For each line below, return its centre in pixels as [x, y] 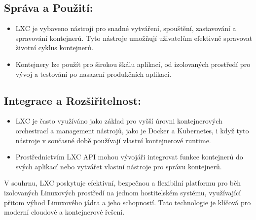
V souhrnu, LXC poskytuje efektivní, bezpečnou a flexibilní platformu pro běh [123, 183]
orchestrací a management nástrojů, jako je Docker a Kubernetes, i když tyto [132, 130]
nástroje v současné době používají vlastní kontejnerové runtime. [113, 140]
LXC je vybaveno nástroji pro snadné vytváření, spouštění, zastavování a [126, 28]
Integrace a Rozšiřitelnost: [73, 100]
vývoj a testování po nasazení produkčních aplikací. [93, 74]
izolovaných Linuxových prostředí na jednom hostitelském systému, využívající [123, 192]
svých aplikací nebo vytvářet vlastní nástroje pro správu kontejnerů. [119, 166]
